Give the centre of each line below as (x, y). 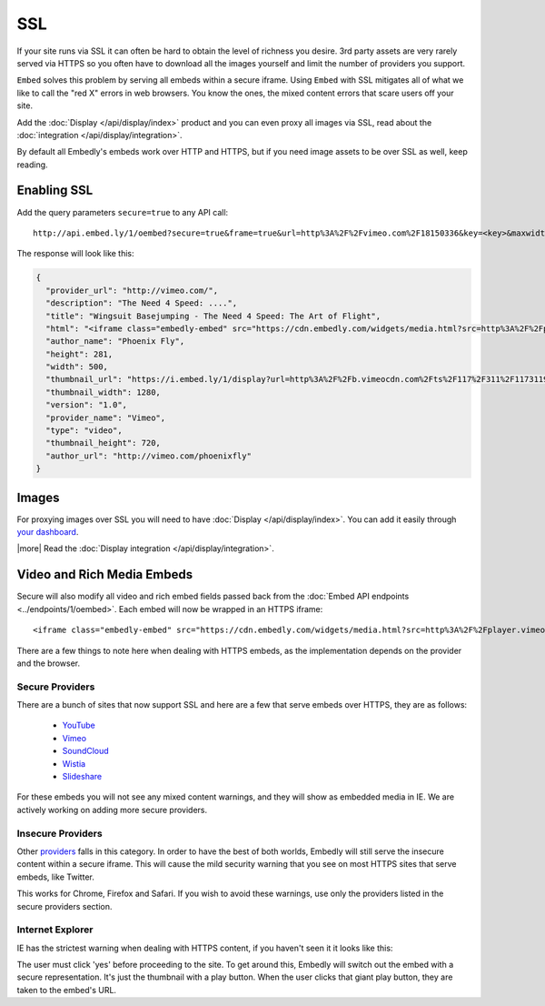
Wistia (74, 763)
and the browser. (49, 663)
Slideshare (82, 777)
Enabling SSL (55, 191)
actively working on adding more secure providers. (112, 810)
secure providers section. (64, 906)
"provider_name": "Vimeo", (106, 417)
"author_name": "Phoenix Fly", (115, 342)
